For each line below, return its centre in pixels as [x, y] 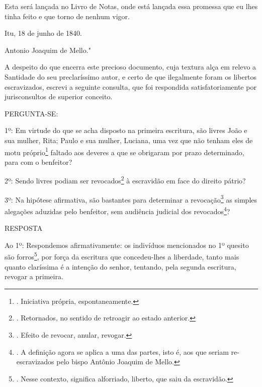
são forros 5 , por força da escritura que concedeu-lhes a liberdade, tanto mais [122, 256]
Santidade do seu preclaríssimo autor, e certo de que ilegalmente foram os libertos [131, 76]
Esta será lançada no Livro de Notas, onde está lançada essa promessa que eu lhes [131, 6]
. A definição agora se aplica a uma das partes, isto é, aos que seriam [122, 351]
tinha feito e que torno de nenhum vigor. [67, 16]
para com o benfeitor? [38, 162]
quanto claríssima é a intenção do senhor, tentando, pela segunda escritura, [120, 266]
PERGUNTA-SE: [31, 113]
